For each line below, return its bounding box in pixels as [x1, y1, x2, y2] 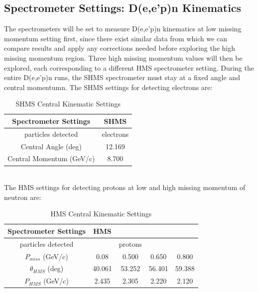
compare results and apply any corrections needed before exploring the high [4, 43, 236, 53]
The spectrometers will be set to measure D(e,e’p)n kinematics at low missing [4, 23, 242, 34]
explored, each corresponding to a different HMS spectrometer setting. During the [4, 62, 254, 73]
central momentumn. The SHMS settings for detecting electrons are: [4, 82, 213, 92]
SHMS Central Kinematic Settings [15, 98, 121, 109]
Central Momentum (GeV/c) [7, 153, 95, 164]
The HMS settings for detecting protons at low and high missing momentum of [4, 182, 246, 193]
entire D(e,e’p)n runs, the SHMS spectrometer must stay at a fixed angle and [4, 72, 240, 83]
